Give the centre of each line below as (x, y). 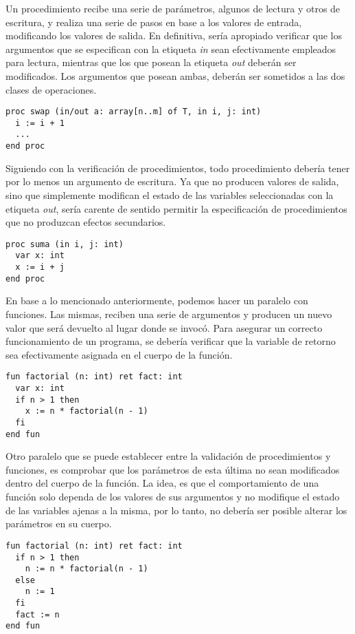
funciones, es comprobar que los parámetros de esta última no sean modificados (173, 469)
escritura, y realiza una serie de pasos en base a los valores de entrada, (154, 22)
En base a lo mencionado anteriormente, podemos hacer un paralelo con (157, 300)
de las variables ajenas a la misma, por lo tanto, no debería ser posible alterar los (176, 510)
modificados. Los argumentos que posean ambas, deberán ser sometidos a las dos (175, 75)
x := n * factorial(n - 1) (87, 411)
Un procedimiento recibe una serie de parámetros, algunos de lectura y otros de (173, 8)
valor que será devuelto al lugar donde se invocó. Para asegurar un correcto (164, 327)
